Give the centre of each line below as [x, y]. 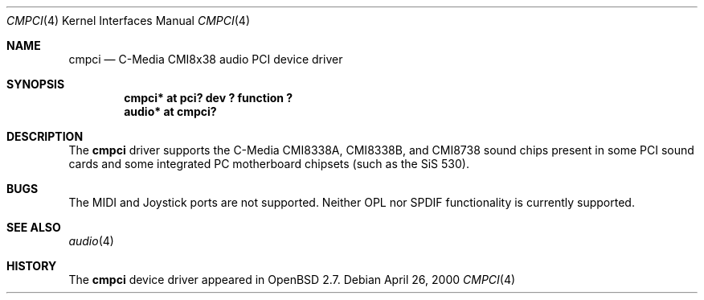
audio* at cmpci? [170, 111]
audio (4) [91, 241]
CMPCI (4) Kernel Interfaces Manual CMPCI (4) [129, 21]
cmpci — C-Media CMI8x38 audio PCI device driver [206, 59]
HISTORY [32, 266]
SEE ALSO [34, 227]
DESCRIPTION [45, 136]
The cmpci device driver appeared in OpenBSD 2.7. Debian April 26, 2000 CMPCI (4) [292, 279]
